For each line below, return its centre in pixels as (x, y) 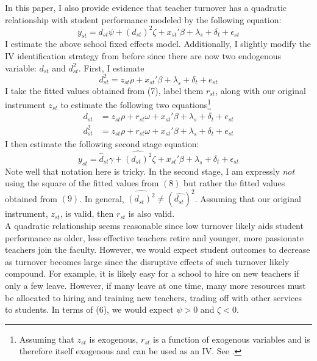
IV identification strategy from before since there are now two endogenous (143, 56)
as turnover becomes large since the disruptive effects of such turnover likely (147, 261)
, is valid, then (87, 213)
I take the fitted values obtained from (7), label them (104, 90)
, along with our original (261, 90)
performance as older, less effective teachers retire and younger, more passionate (154, 237)
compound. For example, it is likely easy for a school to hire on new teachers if (152, 273)
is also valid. (151, 213)
